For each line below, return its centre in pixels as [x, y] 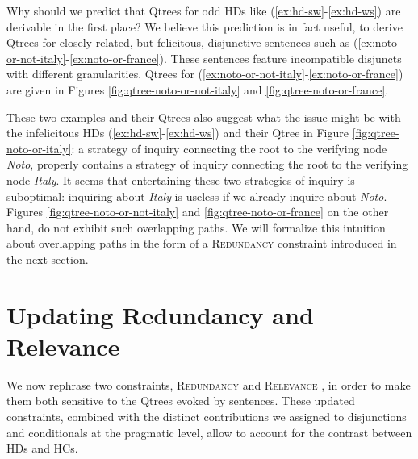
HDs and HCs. [42, 448]
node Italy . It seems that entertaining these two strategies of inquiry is [181, 179]
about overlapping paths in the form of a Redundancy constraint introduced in [202, 243]
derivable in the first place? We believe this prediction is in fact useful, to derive [205, 26]
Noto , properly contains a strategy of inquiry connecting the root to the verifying [207, 164]
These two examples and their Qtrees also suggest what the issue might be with [204, 117]
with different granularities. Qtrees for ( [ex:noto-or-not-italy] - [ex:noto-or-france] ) [205, 74]
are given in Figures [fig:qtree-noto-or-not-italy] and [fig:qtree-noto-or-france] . [198, 89]
